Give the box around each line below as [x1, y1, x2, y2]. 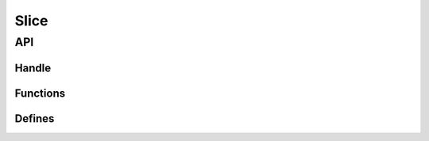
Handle [14, 61, 52, 74]
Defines [14, 112, 55, 125]
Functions [14, 86, 66, 100]
